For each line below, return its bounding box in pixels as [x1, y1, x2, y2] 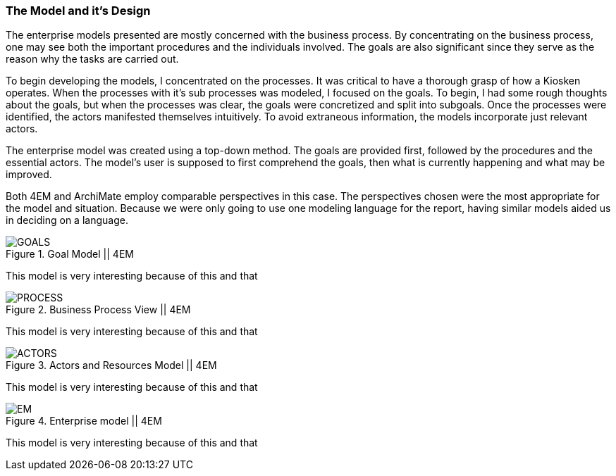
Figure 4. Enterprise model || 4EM [6, 415, 162, 427]
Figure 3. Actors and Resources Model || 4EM [6, 359, 217, 372]
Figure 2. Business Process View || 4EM [6, 303, 191, 316]
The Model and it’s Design [6, 4, 151, 18]
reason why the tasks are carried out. [6, 53, 179, 65]
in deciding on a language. [6, 214, 128, 227]
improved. [6, 168, 52, 181]
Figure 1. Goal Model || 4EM [6, 248, 134, 261]
